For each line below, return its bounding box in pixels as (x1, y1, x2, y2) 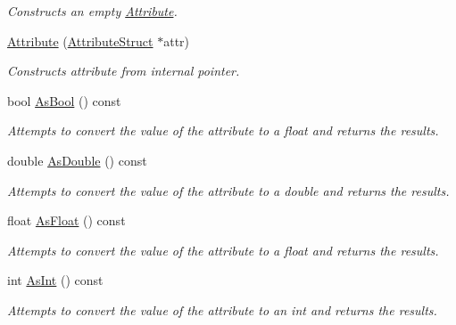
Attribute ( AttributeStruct (7, 31, 153, 50)
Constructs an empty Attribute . (7, 2, 178, 20)
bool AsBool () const (7, 91, 121, 110)
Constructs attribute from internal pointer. (7, 61, 240, 80)
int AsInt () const (7, 271, 104, 289)
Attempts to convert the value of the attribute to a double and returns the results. (7, 181, 450, 199)
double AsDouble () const (7, 150, 147, 169)
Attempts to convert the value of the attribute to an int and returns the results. (7, 300, 437, 319)
